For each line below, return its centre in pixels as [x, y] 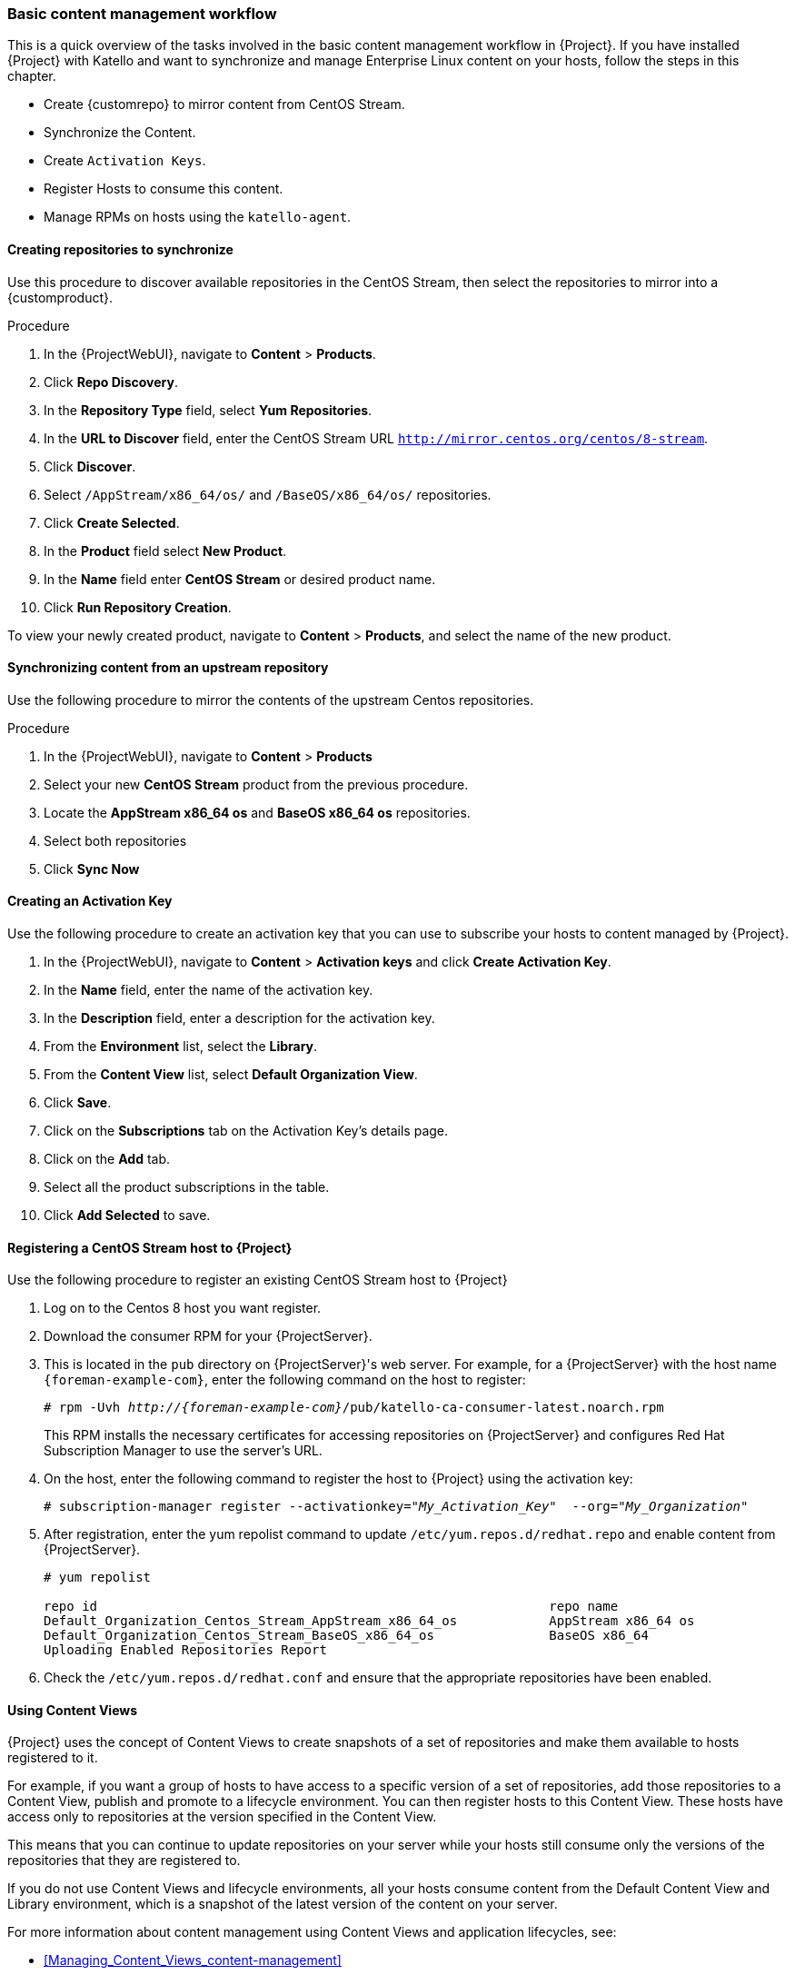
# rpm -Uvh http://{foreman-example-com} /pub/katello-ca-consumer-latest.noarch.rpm [354, 1408]
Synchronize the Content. [120, 133]
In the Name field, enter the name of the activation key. [209, 990]
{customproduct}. [60, 297]
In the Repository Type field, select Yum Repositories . [208, 410]
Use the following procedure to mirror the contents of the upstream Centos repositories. [271, 700]
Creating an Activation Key [90, 901]
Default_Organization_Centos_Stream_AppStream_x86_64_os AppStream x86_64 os [369, 1621]
